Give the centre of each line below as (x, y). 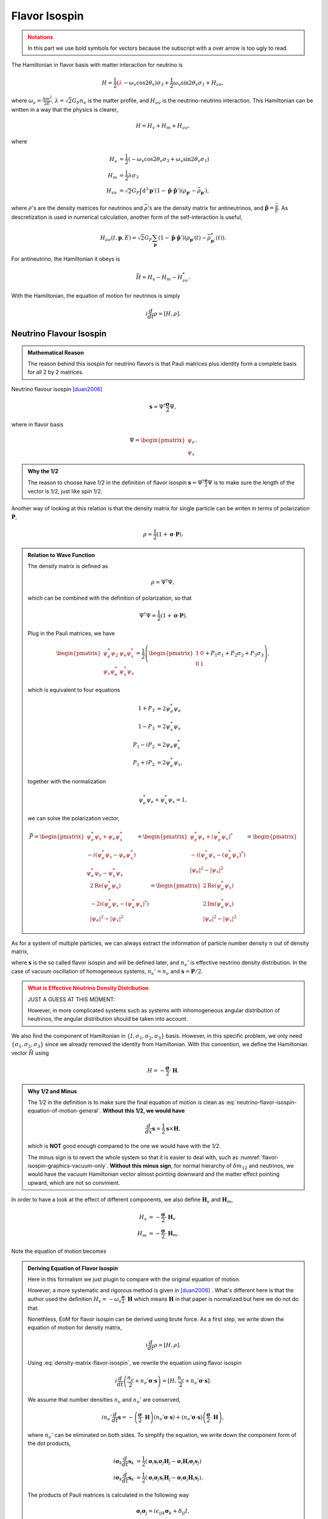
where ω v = (26, 101)
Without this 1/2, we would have (144, 1111)
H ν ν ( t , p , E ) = (118, 238)
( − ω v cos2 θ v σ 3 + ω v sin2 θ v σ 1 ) (169, 160)
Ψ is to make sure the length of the (251, 482)
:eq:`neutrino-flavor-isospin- (261, 1102)
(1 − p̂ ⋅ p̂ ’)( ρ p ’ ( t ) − (182, 238)
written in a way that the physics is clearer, (65, 110)
